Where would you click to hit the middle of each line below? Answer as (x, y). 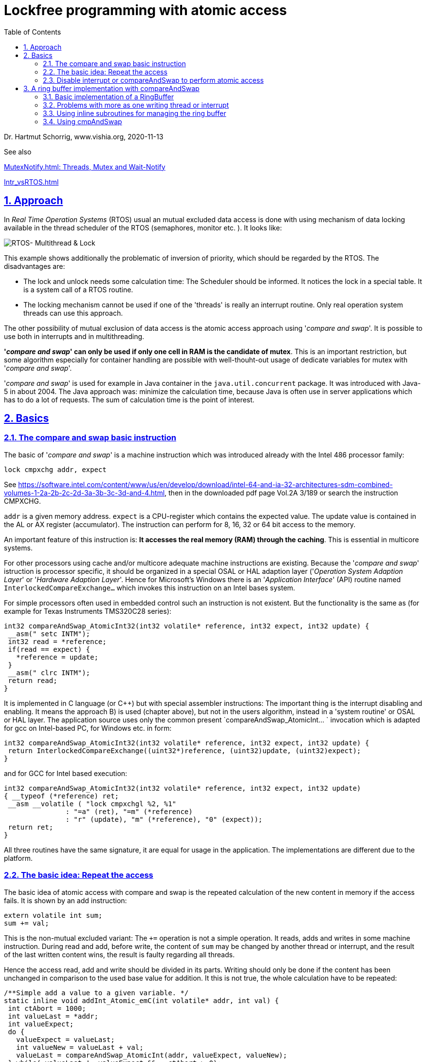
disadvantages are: (35, 266)
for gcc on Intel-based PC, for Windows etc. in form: (88, 728)
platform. (19, 858)
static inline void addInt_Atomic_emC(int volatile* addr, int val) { (141, 1000)
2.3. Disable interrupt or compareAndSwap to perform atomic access (153, 80)
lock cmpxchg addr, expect (55, 469)
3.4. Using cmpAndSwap (83, 121)
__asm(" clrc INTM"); (49, 673)
